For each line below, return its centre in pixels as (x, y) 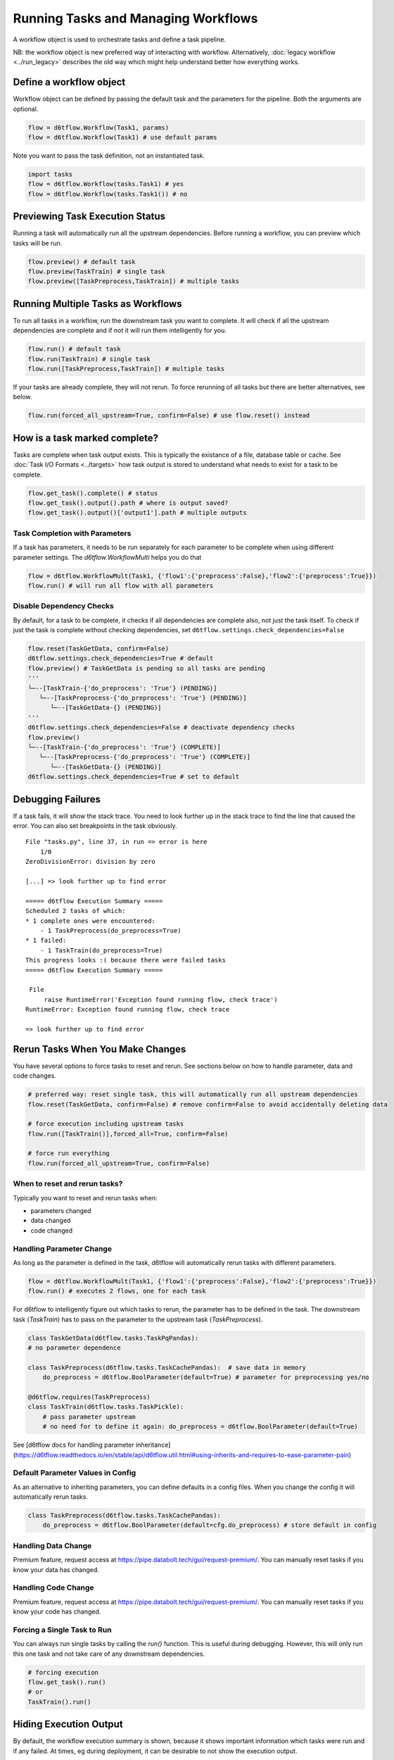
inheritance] (153, 1445)
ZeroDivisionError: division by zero (91, 862)
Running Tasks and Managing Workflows (135, 18)
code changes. (34, 1076)
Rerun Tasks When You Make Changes (100, 1049)
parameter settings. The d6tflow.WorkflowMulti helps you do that (107, 557)
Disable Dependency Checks (63, 606)
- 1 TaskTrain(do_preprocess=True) (101, 950)
